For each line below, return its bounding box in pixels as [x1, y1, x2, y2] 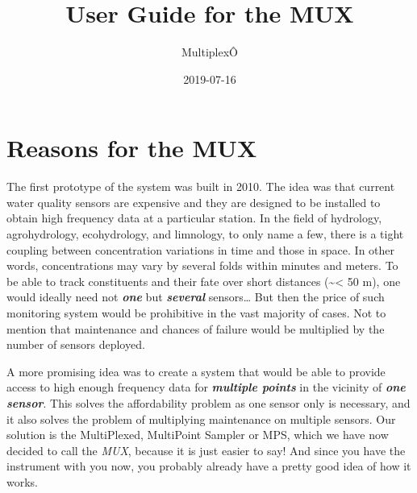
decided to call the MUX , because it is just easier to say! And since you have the [6, 441, 406, 458]
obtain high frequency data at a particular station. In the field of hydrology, [6, 209, 382, 226]
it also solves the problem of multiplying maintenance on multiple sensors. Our [6, 410, 396, 427]
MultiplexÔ [181, 43, 239, 60]
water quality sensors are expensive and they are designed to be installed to [6, 193, 381, 210]
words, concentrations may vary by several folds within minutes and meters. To [6, 257, 398, 274]
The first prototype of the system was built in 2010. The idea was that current [6, 178, 395, 195]
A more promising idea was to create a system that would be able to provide [6, 362, 386, 379]
